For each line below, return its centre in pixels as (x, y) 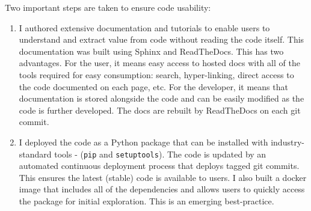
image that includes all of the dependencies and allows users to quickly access (162, 189)
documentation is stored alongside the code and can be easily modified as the (162, 98)
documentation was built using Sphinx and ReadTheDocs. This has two (151, 51)
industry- (288, 142)
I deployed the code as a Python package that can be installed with (143, 142)
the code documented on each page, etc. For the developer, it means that (153, 86)
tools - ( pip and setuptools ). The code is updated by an (160, 154)
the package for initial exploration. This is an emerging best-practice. (146, 200)
